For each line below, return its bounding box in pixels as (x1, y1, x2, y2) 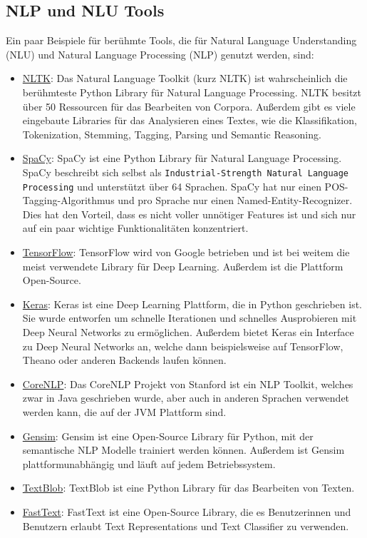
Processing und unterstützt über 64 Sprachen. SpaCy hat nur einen (22, 178, 321, 193)
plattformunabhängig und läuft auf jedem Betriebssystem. (22, 456, 276, 471)
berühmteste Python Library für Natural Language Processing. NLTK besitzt (22, 84, 362, 99)
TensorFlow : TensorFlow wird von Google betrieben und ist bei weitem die (22, 245, 350, 260)
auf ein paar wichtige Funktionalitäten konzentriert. (22, 220, 249, 235)
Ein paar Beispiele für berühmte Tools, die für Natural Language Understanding (6, 33, 357, 48)
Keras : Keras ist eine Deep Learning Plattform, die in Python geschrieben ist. (22, 296, 363, 311)
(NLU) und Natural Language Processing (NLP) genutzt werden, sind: (6, 46, 314, 61)
